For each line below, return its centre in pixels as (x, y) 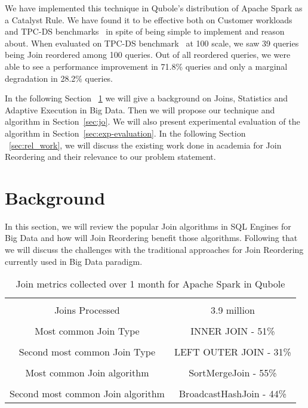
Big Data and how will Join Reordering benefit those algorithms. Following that (151, 238)
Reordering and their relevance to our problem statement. (110, 157)
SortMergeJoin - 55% (233, 373)
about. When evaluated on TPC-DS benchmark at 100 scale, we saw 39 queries (152, 43)
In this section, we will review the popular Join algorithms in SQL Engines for (148, 226)
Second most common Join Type (87, 352)
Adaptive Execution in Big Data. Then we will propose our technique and (140, 109)
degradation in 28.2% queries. (59, 78)
